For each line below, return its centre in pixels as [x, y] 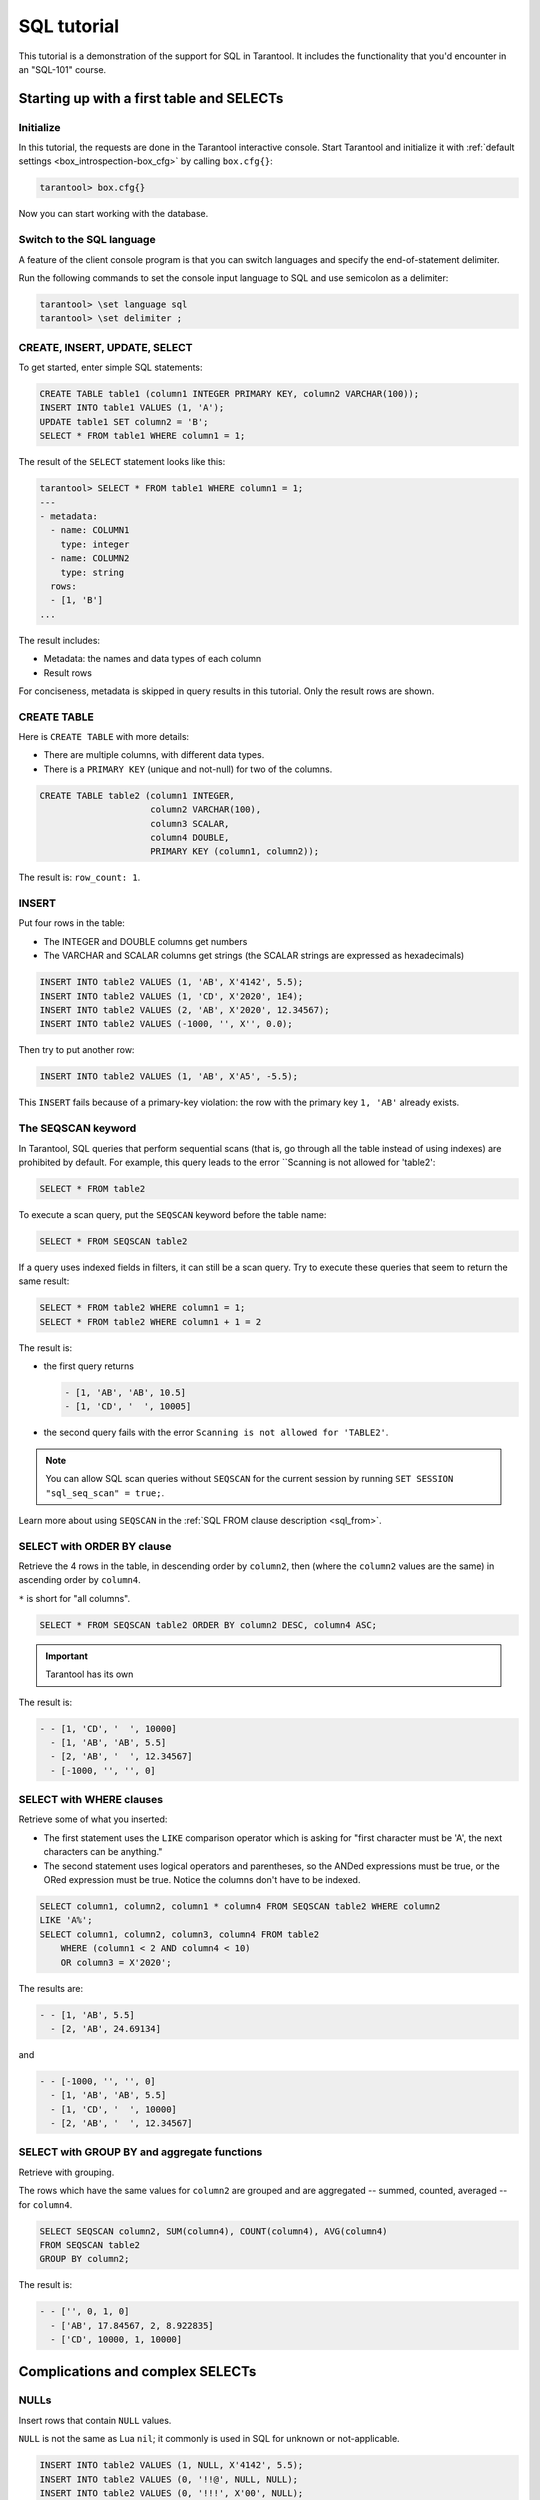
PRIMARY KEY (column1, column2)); [235, 851]
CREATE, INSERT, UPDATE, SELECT [105, 347]
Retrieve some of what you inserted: [93, 1819]
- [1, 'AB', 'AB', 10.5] [125, 1392]
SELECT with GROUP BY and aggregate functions [140, 2152]
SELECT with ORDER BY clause [95, 1546]
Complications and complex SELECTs [137, 2371]
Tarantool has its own [89, 1674]
